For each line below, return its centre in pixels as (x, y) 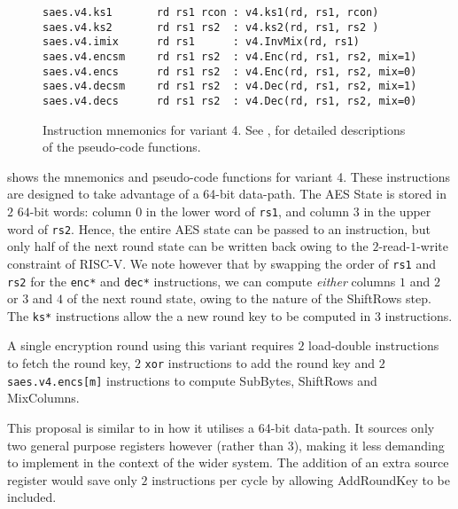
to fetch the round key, (69, 363)
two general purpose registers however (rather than (145, 445)
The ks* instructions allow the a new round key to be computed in (189, 315)
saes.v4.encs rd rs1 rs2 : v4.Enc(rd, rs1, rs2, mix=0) (230, 71)
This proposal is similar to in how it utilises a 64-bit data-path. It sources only (221, 427)
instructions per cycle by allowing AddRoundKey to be (301, 479)
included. (32, 497)
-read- (395, 246)
